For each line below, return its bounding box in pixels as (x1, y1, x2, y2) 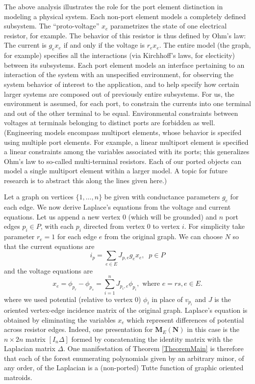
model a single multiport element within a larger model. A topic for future (4, 165, 228, 176)
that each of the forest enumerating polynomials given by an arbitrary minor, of (4, 353, 244, 363)
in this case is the (187, 324, 240, 334)
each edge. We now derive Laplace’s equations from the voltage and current (4, 202, 231, 212)
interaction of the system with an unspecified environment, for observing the (4, 69, 234, 80)
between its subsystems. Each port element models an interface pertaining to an (4, 59, 245, 70)
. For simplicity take (184, 221, 245, 231)
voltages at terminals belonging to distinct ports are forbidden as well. (4, 117, 215, 128)
